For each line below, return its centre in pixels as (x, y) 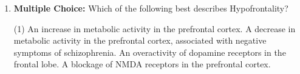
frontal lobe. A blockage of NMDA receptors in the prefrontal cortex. (142, 64)
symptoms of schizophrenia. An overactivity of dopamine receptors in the (150, 52)
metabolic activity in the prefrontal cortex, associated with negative (140, 40)
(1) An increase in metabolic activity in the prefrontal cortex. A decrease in (155, 28)
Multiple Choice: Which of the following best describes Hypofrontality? (151, 8)
